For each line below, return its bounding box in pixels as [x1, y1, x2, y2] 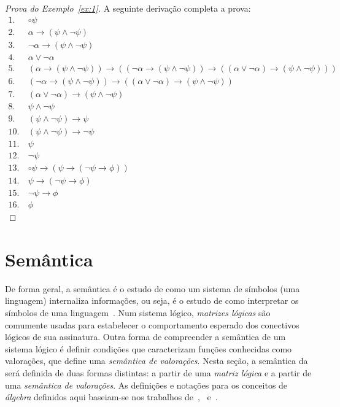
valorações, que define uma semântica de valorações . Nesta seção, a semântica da [5, 354, 308, 367]
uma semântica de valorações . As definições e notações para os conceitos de [5, 378, 288, 391]
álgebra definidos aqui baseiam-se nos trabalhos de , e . [5, 390, 218, 403]
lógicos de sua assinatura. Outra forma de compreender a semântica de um [5, 330, 286, 343]
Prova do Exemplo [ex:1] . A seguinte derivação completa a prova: [5, 2, 251, 14]
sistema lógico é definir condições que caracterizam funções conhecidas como [5, 342, 292, 355]
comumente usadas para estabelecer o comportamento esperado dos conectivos [5, 318, 299, 331]
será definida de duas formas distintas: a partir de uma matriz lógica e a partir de [5, 366, 312, 379]
